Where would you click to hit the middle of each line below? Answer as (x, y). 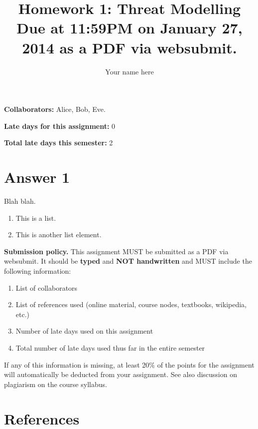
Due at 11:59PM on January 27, (129, 28)
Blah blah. (20, 201)
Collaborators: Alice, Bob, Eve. (55, 109)
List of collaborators (47, 287)
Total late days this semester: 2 (59, 143)
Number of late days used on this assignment (84, 331)
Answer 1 (37, 177)
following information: (38, 270)
